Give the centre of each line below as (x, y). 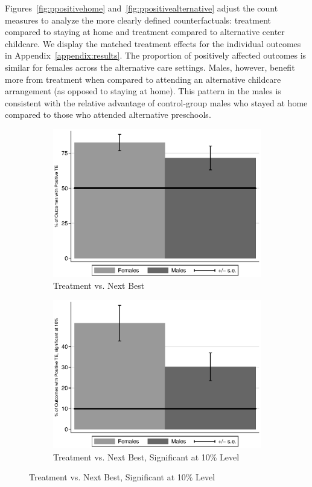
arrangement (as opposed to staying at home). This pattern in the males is (143, 91)
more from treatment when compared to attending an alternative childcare (143, 79)
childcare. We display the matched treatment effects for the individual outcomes (153, 43)
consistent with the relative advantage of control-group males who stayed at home (156, 102)
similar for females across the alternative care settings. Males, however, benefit (150, 67)
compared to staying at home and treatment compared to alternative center (145, 32)
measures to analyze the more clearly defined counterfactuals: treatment (138, 20)
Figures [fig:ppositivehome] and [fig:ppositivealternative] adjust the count (142, 8)
